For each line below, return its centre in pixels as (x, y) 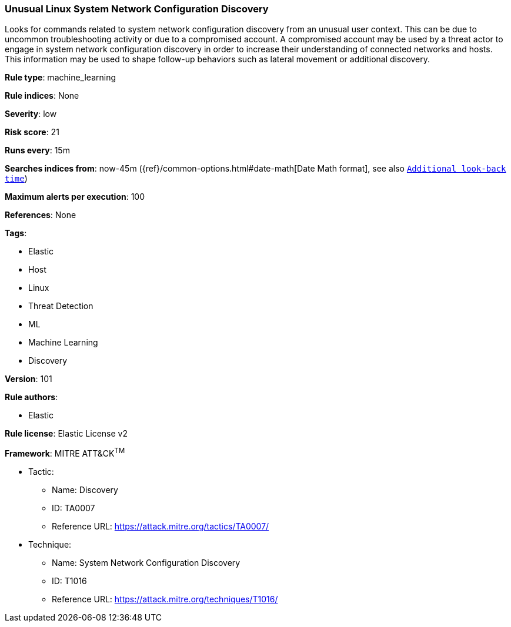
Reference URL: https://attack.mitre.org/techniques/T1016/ (165, 599)
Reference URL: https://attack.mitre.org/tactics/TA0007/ (161, 527)
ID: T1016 (69, 581)
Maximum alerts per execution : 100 (75, 197)
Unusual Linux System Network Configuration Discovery (137, 9)
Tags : (16, 233)
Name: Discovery (85, 490)
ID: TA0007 (74, 508)
